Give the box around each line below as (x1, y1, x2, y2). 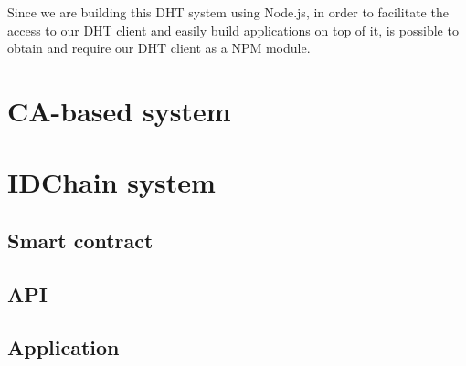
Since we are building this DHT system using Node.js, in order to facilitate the (7, 3, 449, 21)
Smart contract (7, 225, 154, 254)
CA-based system (7, 91, 231, 129)
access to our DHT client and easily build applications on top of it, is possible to (7, 20, 459, 39)
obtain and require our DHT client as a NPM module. (7, 38, 311, 58)
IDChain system (7, 163, 216, 201)
